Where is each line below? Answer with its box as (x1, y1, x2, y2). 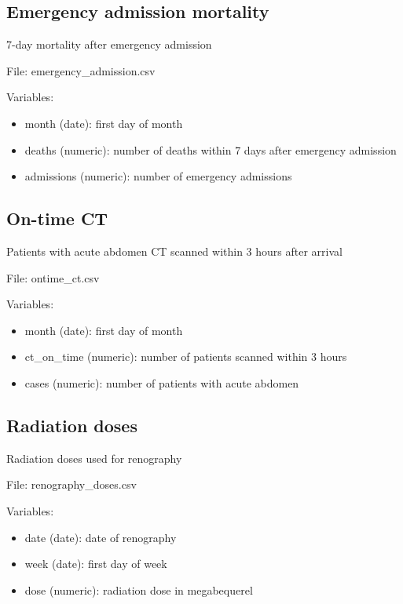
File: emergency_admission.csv (6, 62, 156, 78)
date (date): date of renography (24, 529, 177, 545)
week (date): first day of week (24, 555, 167, 572)
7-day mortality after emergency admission (6, 36, 212, 53)
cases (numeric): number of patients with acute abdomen (24, 374, 299, 391)
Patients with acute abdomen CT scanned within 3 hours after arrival (6, 242, 343, 259)
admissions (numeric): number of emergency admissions (24, 168, 292, 184)
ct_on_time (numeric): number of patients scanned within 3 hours (24, 348, 347, 365)
